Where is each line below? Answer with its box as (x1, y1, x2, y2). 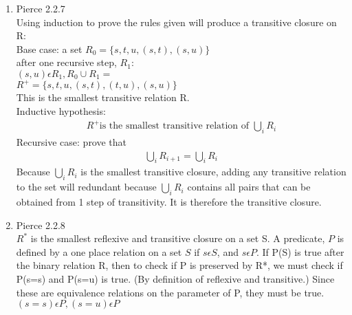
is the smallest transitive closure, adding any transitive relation (80, 164, 346, 179)
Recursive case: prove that (16, 134, 127, 149)
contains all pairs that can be (187, 180, 311, 194)
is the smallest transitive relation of (99, 121, 250, 131)
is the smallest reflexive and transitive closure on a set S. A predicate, (30, 231, 325, 246)
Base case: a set (16, 41, 82, 56)
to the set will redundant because (16, 180, 157, 194)
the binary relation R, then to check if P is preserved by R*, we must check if (16, 258, 343, 272)
